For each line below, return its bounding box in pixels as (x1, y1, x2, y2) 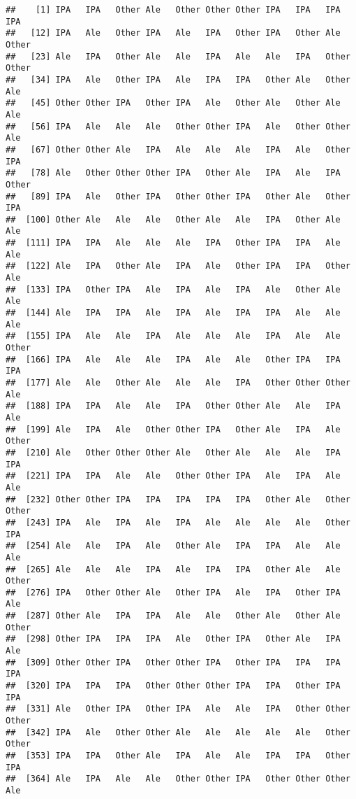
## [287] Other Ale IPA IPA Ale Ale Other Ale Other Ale (6, 611, 341, 621)
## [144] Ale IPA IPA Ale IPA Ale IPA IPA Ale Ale (6, 308, 341, 318)
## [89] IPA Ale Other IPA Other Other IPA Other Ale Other (6, 191, 350, 201)
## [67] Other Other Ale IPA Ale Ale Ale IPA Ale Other (6, 144, 350, 155)
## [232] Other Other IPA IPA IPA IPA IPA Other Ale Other (6, 494, 350, 504)
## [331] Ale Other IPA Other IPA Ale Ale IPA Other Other (6, 704, 350, 714)
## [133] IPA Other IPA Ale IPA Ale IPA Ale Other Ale (6, 284, 341, 295)
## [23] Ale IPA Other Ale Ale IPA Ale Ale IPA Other (6, 51, 350, 62)
